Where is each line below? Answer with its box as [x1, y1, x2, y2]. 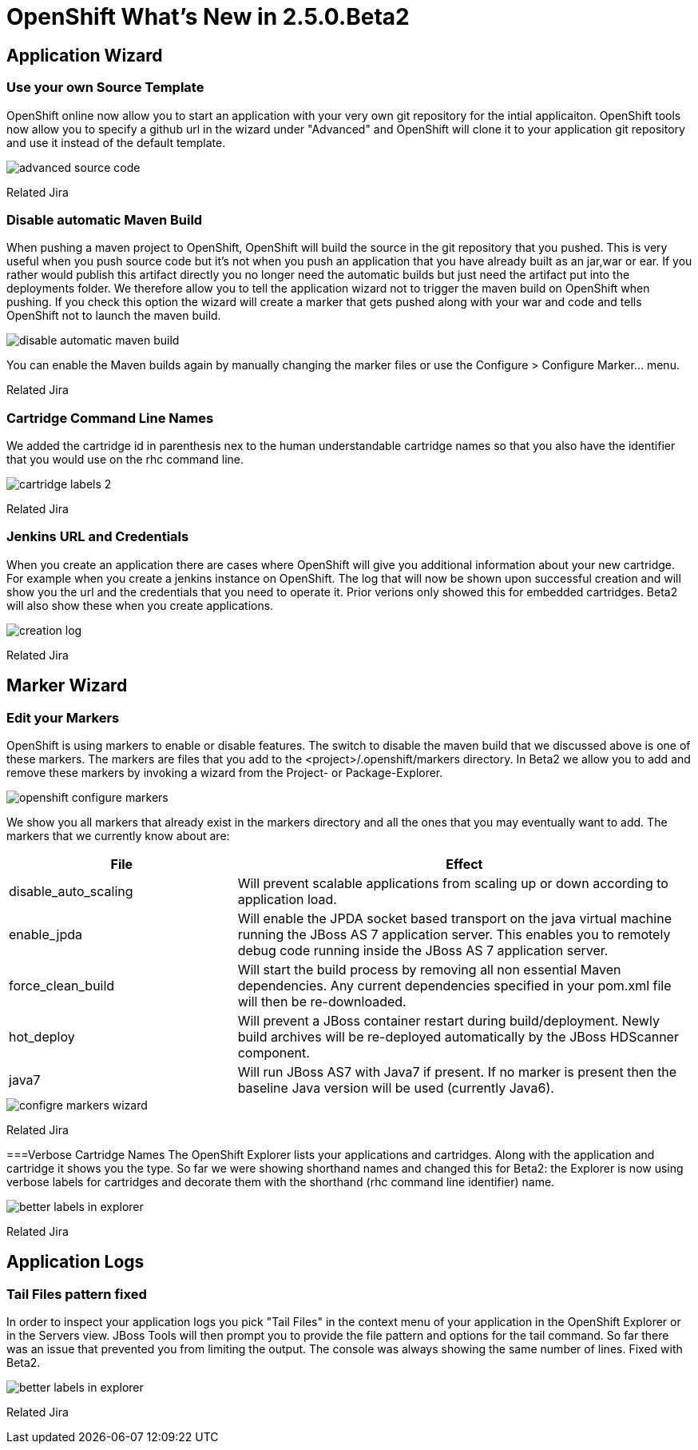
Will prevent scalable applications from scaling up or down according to [237, 875, 668, 892]
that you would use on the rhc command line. [6, 452, 244, 467]
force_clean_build [9, 978, 115, 994]
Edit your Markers [6, 709, 120, 726]
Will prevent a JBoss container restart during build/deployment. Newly [237, 1013, 660, 1030]
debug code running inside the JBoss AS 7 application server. [237, 942, 609, 959]
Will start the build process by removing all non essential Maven [237, 962, 621, 978]
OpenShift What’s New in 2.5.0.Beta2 [6, 3, 410, 30]
